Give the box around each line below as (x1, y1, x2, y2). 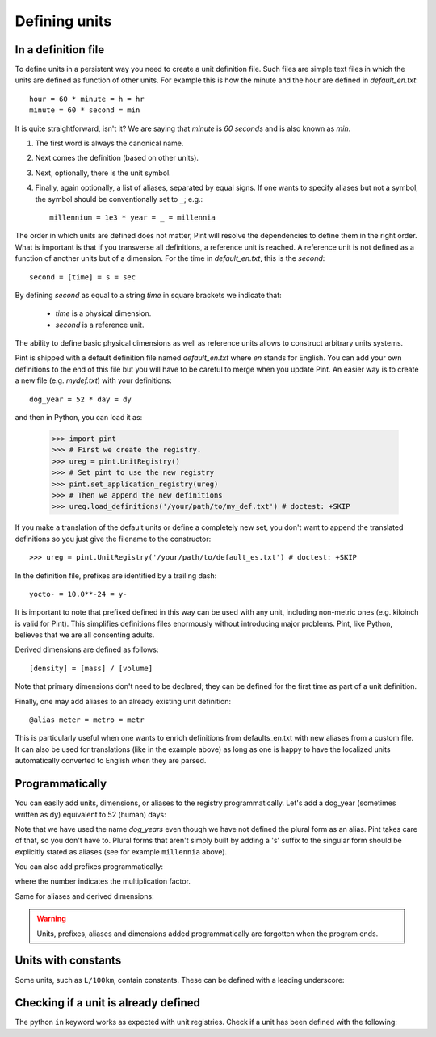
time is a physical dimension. (55, 309, 152, 318)
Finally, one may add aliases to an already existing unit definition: (15, 696, 232, 706)
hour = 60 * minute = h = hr (29, 94, 145, 103)
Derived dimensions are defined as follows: (15, 644, 159, 654)
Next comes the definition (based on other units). (35, 153, 199, 163)
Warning (36, 913, 66, 924)
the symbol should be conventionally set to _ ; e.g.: (35, 194, 203, 204)
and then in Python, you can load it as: (15, 413, 143, 422)
